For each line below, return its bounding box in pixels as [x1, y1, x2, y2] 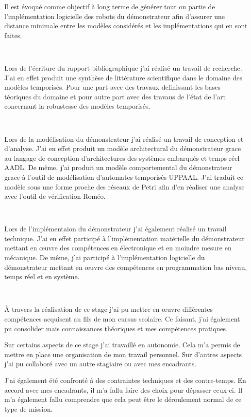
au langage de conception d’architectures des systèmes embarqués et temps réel [4, 152, 240, 163]
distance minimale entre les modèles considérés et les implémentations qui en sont [4, 20, 248, 31]
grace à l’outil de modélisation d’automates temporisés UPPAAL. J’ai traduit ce [4, 171, 243, 182]
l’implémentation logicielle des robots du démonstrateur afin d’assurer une [4, 11, 225, 21]
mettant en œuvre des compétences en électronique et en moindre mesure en [4, 243, 232, 253]
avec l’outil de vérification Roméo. [4, 191, 106, 201]
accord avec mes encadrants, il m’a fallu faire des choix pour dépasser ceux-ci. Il [4, 384, 243, 395]
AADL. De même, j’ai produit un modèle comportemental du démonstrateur [4, 162, 233, 172]
